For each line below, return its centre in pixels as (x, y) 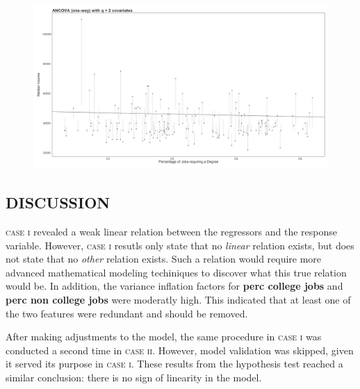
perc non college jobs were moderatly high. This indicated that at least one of (178, 299)
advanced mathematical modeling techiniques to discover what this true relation (176, 272)
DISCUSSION (58, 202)
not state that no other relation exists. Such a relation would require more (164, 259)
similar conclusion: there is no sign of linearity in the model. (134, 377)
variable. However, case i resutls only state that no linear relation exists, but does (180, 245)
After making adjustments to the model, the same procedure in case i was (164, 337)
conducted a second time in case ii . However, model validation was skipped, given (180, 350)
